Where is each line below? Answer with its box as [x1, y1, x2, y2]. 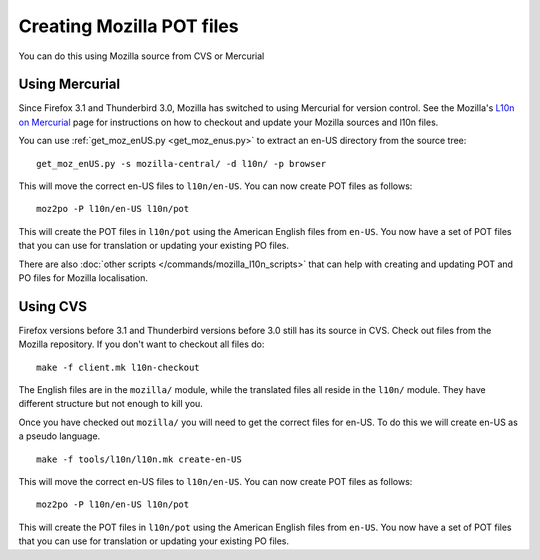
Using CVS [18, 298, 88, 315]
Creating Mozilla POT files [18, 15, 239, 37]
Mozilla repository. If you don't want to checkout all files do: [18, 338, 265, 350]
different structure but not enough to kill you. [18, 398, 204, 410]
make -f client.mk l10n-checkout [36, 361, 200, 373]
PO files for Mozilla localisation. [18, 271, 149, 284]
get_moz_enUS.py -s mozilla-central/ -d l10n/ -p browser [36, 158, 327, 169]
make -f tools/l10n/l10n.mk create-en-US [36, 453, 242, 465]
